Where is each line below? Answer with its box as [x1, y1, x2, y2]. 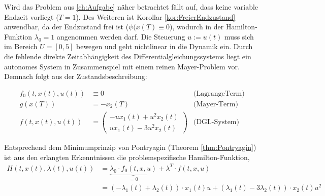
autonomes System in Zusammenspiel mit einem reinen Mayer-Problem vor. [4, 61, 240, 71]
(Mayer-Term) [193, 100, 238, 108]
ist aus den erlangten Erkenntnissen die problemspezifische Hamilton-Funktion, [4, 151, 250, 162]
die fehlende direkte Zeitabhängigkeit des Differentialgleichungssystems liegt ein [4, 51, 251, 61]
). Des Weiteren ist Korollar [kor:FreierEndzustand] [76, 11, 236, 22]
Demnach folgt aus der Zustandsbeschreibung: [4, 71, 147, 82]
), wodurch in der [170, 21, 224, 32]
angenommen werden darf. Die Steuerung [56, 31, 185, 42]
